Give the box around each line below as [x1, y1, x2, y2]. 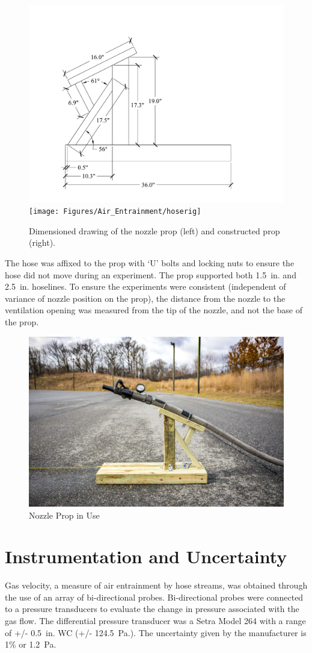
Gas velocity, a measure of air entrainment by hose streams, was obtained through [5, 579, 308, 592]
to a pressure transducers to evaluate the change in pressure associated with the [5, 602, 299, 615]
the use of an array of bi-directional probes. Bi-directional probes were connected [5, 590, 304, 603]
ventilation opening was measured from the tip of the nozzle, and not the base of [5, 304, 302, 316]
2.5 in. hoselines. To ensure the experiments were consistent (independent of [5, 280, 286, 293]
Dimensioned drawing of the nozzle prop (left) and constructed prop [29, 224, 280, 237]
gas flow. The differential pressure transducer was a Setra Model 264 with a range [5, 614, 306, 626]
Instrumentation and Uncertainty [5, 544, 287, 569]
